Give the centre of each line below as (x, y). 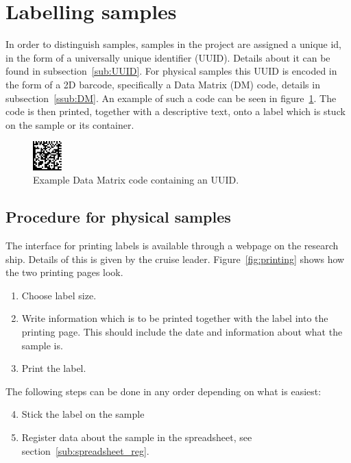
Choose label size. (59, 295)
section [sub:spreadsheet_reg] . (85, 450)
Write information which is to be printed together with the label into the (175, 318)
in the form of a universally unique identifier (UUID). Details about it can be (168, 57)
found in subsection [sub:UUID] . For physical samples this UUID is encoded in (171, 71)
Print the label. (54, 368)
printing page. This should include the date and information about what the (182, 332)
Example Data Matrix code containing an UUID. (136, 180)
